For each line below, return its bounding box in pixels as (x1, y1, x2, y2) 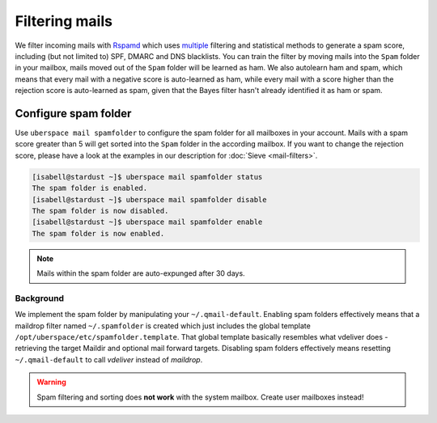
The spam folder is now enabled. (32, 229, 165, 238)
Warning (36, 377, 66, 387)
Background (15, 292, 65, 303)
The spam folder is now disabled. (32, 206, 169, 215)
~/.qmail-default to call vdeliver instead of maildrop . (15, 354, 203, 364)
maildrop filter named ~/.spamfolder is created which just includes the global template (15, 320, 311, 331)
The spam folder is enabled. (32, 184, 148, 193)
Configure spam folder (15, 106, 132, 121)
